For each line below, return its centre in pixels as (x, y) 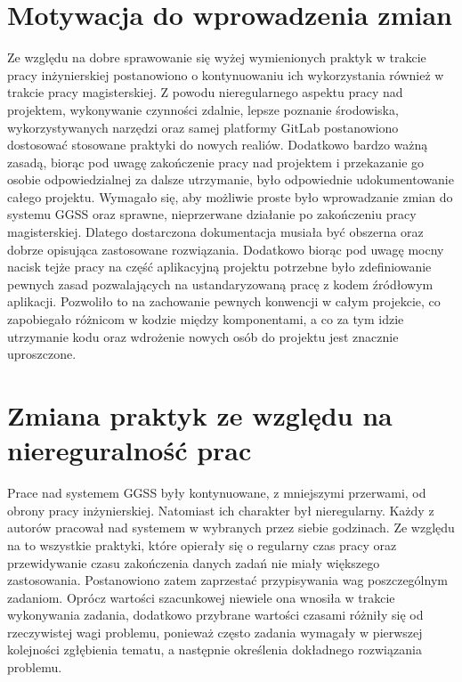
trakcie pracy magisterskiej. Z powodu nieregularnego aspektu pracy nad (205, 92)
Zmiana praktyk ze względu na (200, 415)
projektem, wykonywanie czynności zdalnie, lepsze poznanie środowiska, (203, 109)
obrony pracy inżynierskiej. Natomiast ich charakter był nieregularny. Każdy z (221, 510)
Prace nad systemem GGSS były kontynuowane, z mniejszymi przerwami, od (217, 493)
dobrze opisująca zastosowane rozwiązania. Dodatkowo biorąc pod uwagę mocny (226, 249)
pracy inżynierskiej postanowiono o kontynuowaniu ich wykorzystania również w (226, 74)
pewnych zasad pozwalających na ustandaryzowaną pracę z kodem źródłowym (220, 284)
